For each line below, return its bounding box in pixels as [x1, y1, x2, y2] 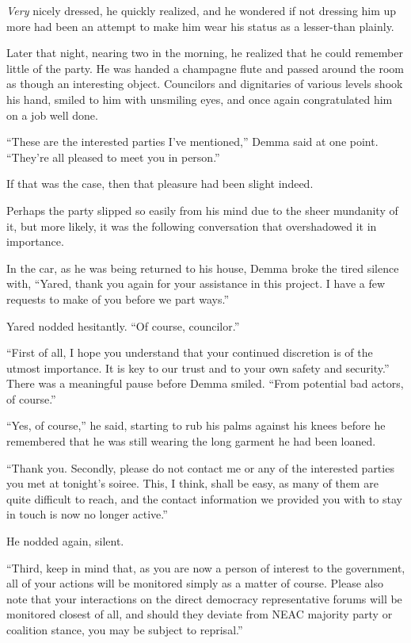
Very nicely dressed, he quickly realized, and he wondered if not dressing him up [6, 2, 397, 18]
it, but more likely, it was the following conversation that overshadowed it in [6, 217, 377, 234]
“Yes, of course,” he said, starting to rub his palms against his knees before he [6, 417, 386, 434]
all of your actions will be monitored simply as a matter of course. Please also [6, 575, 383, 591]
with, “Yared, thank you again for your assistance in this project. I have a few [6, 275, 386, 292]
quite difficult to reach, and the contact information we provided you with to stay [6, 490, 402, 507]
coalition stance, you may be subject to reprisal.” [6, 622, 243, 637]
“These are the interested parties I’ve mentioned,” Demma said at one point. [6, 133, 379, 150]
